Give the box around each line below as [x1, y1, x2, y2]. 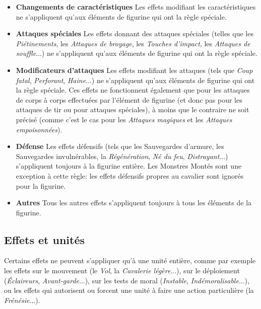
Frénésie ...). [4, 294, 40, 305]
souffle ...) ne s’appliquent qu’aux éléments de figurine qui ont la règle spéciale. [16, 48, 257, 58]
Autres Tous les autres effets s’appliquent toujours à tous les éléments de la [16, 197, 252, 208]
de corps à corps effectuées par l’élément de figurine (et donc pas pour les [16, 94, 242, 105]
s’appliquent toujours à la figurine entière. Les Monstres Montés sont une [16, 161, 242, 171]
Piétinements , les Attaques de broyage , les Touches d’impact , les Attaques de [16, 38, 250, 48]
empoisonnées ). [16, 124, 62, 134]
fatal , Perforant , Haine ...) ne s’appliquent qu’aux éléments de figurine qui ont [16, 74, 255, 85]
